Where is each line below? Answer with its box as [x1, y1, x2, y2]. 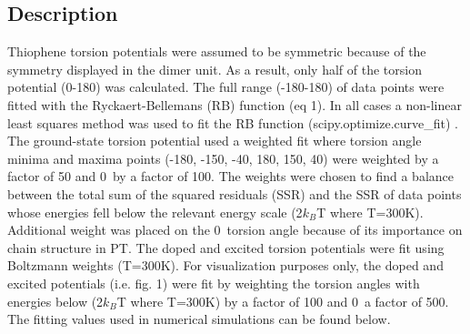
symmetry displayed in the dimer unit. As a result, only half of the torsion [7, 59, 422, 78]
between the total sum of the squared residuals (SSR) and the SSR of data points [7, 184, 462, 203]
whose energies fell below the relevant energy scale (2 [7, 202, 303, 221]
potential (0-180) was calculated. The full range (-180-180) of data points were [7, 77, 445, 96]
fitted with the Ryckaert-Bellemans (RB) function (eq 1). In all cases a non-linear [7, 95, 462, 114]
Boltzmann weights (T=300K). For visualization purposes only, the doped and [7, 256, 444, 275]
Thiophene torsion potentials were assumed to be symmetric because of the [7, 42, 426, 61]
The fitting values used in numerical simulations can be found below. [7, 309, 391, 329]
